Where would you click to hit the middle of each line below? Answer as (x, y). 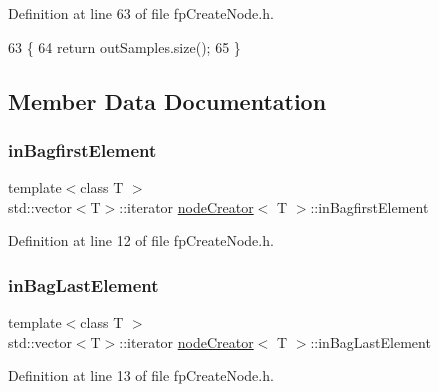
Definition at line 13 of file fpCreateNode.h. (141, 375)
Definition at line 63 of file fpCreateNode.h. (141, 13)
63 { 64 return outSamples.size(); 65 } (124, 46)
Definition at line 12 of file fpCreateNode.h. (141, 240)
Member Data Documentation (167, 100)
